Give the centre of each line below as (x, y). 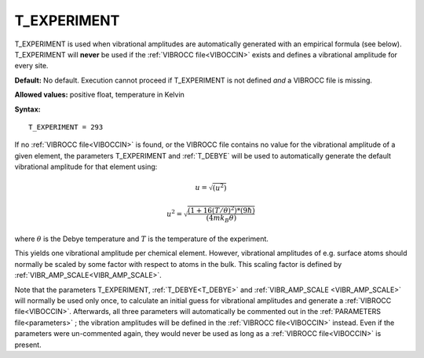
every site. (31, 66)
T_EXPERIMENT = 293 (66, 127)
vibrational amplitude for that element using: (86, 167)
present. (28, 345)
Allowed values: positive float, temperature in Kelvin (99, 95)
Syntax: (27, 109)
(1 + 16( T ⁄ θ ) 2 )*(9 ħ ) (221, 210)
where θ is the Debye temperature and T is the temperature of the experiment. (141, 239)
